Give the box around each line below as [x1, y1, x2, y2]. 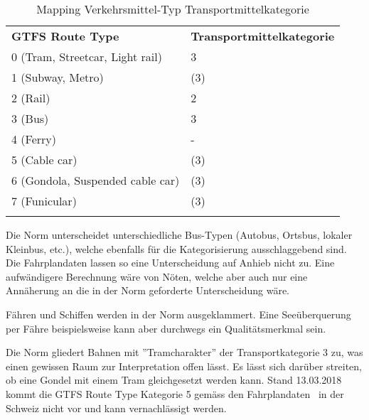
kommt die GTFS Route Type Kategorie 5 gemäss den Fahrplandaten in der [6, 386, 344, 401]
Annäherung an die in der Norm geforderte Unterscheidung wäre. [6, 283, 289, 298]
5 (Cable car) [11, 151, 77, 168]
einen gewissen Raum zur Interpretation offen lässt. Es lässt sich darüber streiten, [6, 358, 363, 373]
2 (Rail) [11, 90, 50, 106]
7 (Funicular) [11, 193, 77, 209]
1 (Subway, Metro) [11, 69, 104, 85]
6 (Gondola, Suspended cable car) [11, 172, 180, 188]
